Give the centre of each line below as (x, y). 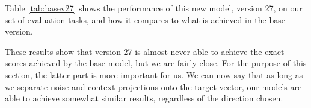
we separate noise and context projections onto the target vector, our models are (153, 86)
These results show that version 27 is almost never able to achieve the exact (145, 51)
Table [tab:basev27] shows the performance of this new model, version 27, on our (154, 8)
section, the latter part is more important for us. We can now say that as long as (154, 74)
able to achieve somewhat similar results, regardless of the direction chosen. (144, 98)
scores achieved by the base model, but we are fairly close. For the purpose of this (156, 63)
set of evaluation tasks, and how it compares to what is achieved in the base (145, 19)
